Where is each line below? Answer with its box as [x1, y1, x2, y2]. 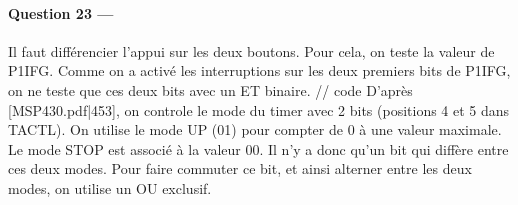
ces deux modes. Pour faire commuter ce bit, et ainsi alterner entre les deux [8, 158, 472, 179]
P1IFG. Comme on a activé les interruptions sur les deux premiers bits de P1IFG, [8, 60, 511, 81]
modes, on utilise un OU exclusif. [8, 177, 212, 198]
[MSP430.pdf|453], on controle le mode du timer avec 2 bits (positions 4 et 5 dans [8, 99, 510, 120]
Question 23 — [8, 2, 114, 23]
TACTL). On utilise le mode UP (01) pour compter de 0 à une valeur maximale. [8, 119, 502, 140]
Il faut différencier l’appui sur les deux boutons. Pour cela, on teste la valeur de [8, 40, 495, 61]
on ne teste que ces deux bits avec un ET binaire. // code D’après [8, 79, 413, 100]
